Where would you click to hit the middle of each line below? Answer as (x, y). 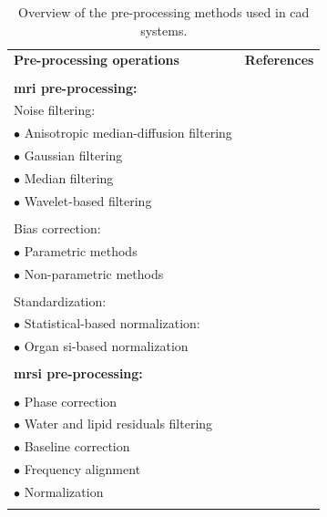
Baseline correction (77, 446)
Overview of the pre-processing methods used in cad (164, 12)
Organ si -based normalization (106, 346)
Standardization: (60, 300)
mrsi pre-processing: (78, 373)
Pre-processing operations (97, 60)
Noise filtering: (55, 110)
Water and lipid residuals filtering (118, 424)
